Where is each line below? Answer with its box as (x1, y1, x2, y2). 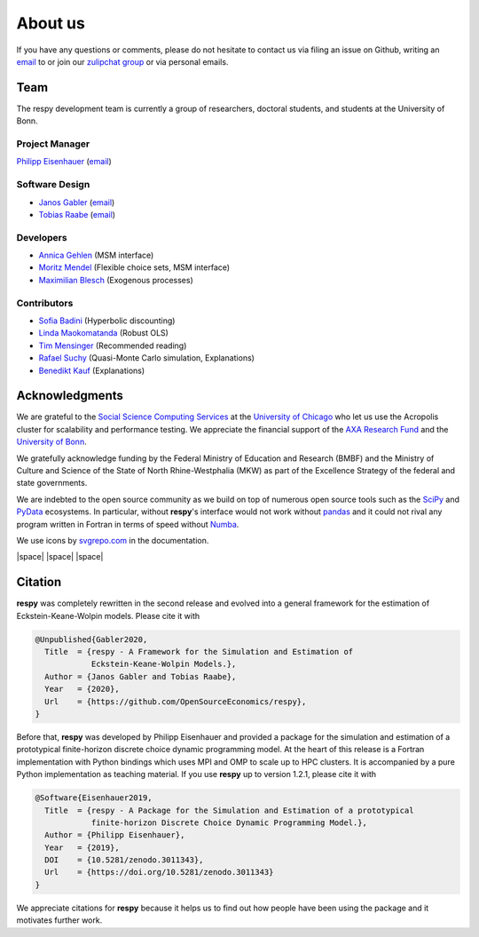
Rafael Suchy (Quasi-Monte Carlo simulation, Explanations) (38, 353, 255, 363)
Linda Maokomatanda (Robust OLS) (38, 328, 169, 338)
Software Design (16, 179, 90, 191)
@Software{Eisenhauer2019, (35, 793, 153, 803)
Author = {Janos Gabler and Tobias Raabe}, (44, 671, 237, 681)
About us (16, 13, 86, 33)
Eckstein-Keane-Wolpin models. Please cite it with (16, 610, 200, 621)
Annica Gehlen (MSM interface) (38, 250, 154, 261)
